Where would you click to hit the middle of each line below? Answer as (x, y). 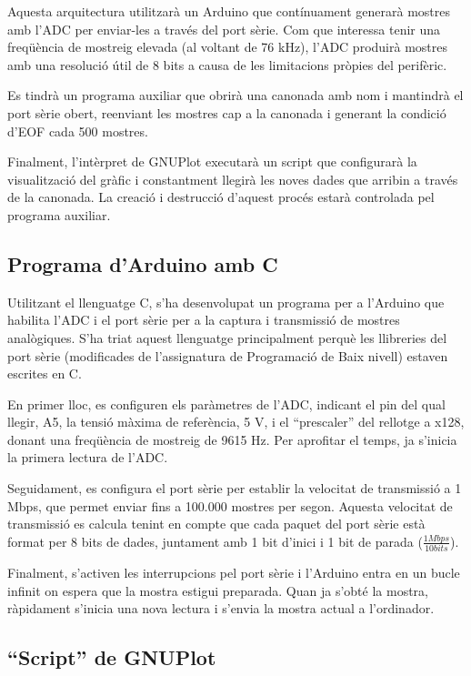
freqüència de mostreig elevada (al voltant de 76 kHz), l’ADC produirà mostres (227, 47)
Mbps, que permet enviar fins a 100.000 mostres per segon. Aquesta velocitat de (230, 505)
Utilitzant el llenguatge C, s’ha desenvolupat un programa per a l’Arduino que (226, 302)
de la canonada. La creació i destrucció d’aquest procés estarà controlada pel (221, 197)
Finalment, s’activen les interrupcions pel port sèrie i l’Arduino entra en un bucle (234, 573)
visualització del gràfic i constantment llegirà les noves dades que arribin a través (233, 179)
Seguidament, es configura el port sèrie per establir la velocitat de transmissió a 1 (235, 488)
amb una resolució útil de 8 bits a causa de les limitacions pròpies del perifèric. (227, 64)
